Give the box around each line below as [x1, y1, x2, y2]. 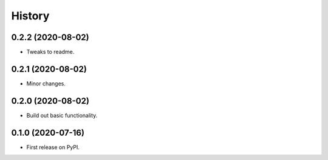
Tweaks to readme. [26, 48, 75, 56]
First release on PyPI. [26, 143, 80, 151]
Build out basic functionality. [26, 112, 98, 119]
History [11, 9, 50, 22]
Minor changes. [26, 79, 66, 87]
